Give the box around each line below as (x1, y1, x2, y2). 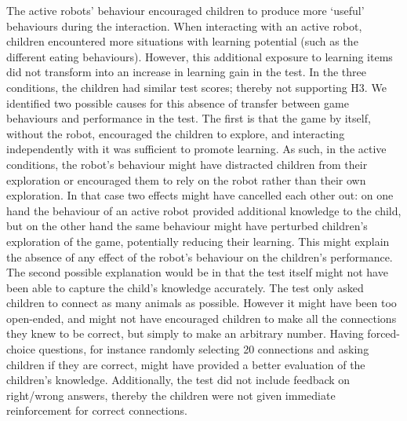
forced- (367, 325, 401, 342)
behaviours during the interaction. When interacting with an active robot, (6, 17, 362, 34)
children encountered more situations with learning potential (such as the (6, 33, 358, 49)
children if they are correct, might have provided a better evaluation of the (6, 356, 365, 372)
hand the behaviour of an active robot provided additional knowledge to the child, (6, 202, 402, 218)
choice (6, 341, 35, 357)
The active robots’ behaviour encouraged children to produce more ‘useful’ (6, 2, 365, 18)
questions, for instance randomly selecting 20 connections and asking (38, 341, 369, 357)
